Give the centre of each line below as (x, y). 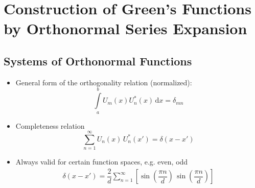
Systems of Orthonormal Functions (98, 61)
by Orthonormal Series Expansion (125, 28)
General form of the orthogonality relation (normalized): (104, 82)
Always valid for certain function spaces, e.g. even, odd (102, 162)
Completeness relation (50, 125)
